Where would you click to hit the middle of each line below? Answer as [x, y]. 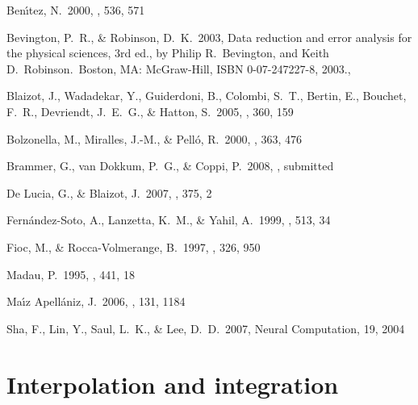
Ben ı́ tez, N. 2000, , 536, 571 [76, 10]
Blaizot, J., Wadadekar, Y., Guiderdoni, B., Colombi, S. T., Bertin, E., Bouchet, [207, 96]
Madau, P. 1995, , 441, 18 [71, 274]
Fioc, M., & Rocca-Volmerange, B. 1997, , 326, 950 [134, 246]
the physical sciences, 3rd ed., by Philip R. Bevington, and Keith [168, 53]
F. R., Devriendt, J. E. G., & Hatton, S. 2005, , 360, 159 [150, 111]
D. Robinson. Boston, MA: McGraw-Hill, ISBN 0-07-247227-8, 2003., [179, 68]
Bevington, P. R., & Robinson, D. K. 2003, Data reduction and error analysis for [209, 37]
